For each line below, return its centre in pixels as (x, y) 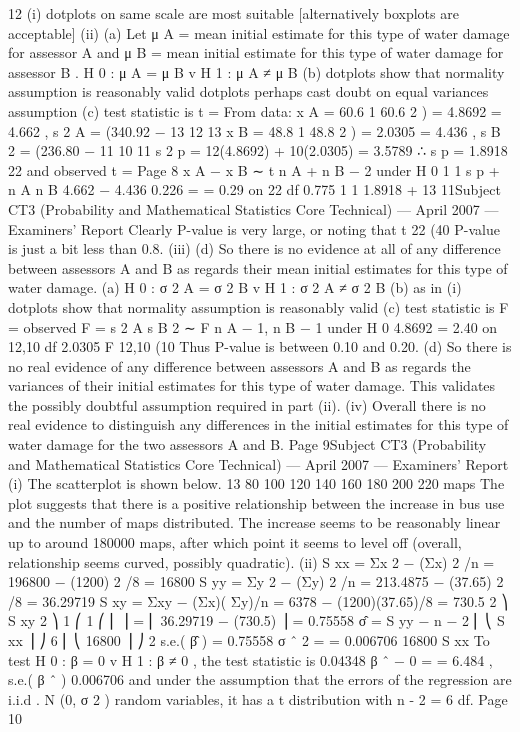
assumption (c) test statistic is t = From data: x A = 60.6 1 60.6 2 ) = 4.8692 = (255, 110)
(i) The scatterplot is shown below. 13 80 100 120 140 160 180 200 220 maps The (256, 483)
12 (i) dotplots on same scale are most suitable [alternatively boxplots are (233, 13)
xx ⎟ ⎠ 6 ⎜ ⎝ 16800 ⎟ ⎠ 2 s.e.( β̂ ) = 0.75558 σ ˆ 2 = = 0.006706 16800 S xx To (249, 640)
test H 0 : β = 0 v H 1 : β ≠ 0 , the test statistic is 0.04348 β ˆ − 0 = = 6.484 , (250, 659)
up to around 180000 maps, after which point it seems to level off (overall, (235, 542)
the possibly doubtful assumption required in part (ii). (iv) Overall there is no (247, 404)
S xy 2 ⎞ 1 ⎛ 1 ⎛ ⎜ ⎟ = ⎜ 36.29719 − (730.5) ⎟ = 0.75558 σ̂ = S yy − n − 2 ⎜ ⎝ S (256, 620)
